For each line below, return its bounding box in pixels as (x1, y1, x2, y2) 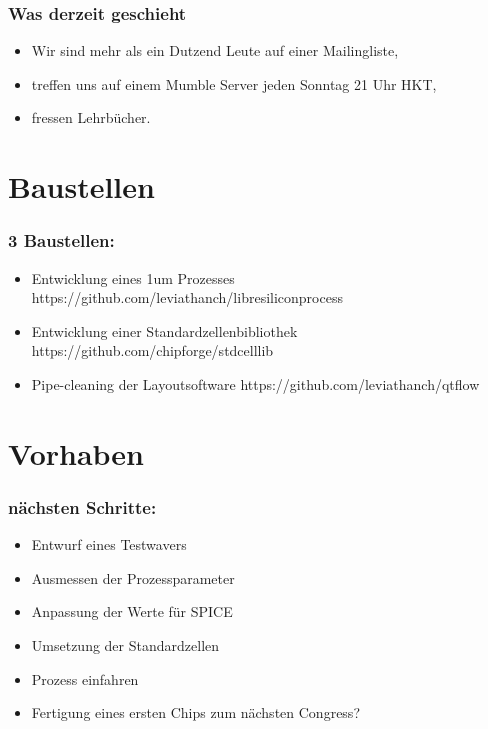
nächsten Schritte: (8, 494, 157, 519)
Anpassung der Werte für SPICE (31, 601, 233, 622)
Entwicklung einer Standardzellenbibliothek (31, 320, 298, 341)
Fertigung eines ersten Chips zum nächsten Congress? (31, 702, 360, 723)
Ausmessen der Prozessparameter (31, 567, 235, 588)
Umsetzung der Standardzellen (31, 634, 220, 655)
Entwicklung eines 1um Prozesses (31, 267, 235, 288)
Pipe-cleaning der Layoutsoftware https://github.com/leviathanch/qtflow (31, 373, 480, 394)
